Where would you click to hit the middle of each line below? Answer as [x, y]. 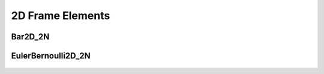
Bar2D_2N [30, 37]
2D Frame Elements [61, 16]
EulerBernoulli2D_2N [51, 56]
